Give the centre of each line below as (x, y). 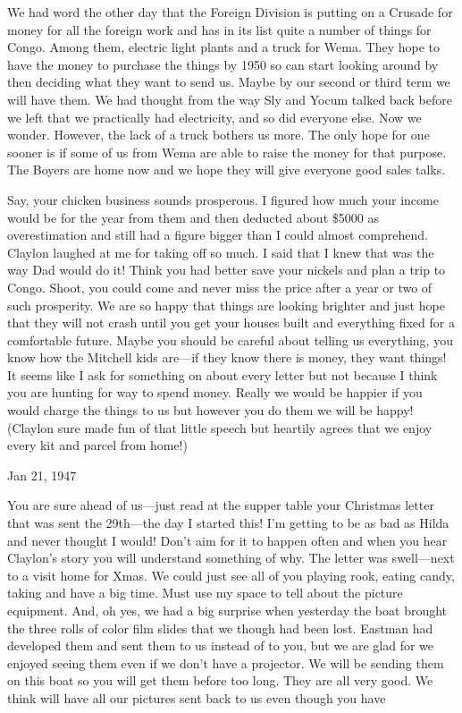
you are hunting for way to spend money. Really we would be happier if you (215, 392)
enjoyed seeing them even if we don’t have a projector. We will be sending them (226, 662)
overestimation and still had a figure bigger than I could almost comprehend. (218, 235)
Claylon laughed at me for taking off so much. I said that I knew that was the (221, 252)
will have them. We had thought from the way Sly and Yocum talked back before (230, 99)
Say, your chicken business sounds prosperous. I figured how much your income (223, 199)
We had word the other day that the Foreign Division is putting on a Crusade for (230, 12)
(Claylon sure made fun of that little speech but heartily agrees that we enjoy (220, 427)
